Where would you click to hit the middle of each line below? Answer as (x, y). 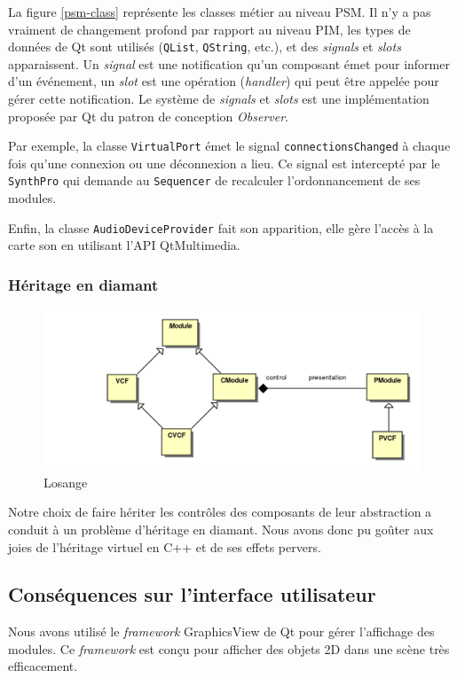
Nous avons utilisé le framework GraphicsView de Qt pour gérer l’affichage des (221, 631)
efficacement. (43, 666)
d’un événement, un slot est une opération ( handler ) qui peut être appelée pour (224, 81)
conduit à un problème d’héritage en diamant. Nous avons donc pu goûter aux (221, 529)
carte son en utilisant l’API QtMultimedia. (124, 245)
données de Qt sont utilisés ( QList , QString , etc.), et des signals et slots (205, 47)
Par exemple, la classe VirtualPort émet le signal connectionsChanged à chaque (229, 146)
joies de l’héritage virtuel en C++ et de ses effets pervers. (165, 546)
